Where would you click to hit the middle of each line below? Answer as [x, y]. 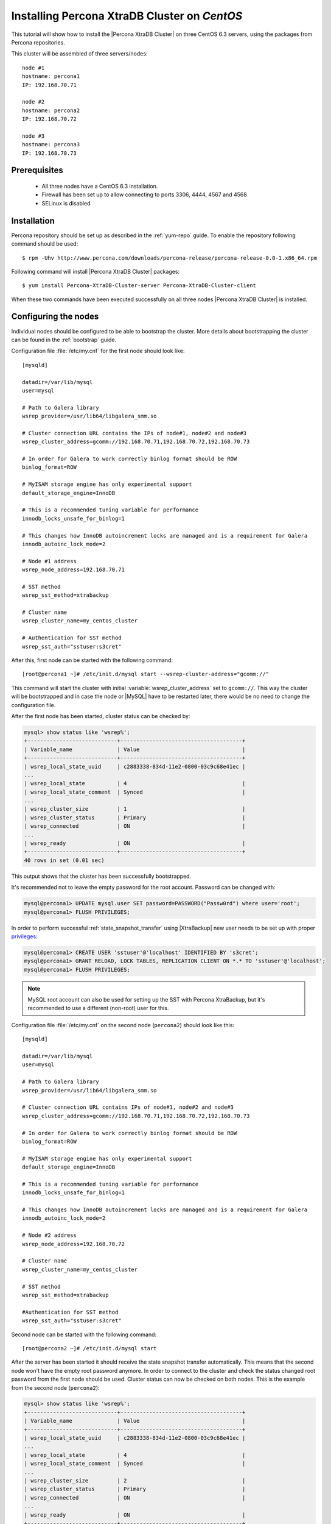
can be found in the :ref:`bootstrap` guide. [64, 340]
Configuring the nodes [55, 317]
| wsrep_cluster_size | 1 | [135, 809]
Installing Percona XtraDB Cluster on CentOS [127, 16]
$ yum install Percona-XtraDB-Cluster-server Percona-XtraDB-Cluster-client [139, 286]
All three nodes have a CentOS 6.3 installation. [100, 187]
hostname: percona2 [51, 110]
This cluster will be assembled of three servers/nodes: [79, 54]
